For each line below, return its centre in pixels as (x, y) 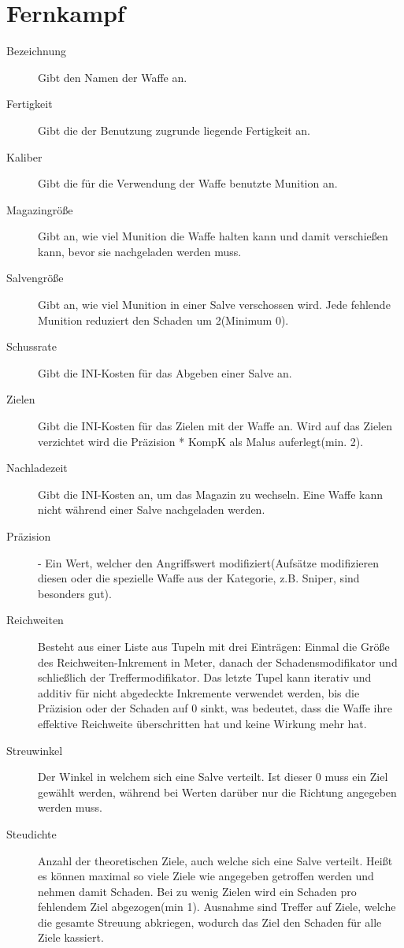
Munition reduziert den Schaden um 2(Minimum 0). (163, 320)
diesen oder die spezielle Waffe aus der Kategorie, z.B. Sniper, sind (199, 578)
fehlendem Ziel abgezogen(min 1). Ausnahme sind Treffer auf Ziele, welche (217, 907)
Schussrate (32, 346)
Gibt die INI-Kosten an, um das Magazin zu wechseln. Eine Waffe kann (211, 494)
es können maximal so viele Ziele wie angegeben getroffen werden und (206, 876)
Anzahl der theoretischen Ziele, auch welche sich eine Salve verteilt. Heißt (215, 860)
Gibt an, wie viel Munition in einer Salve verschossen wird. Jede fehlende (214, 305)
